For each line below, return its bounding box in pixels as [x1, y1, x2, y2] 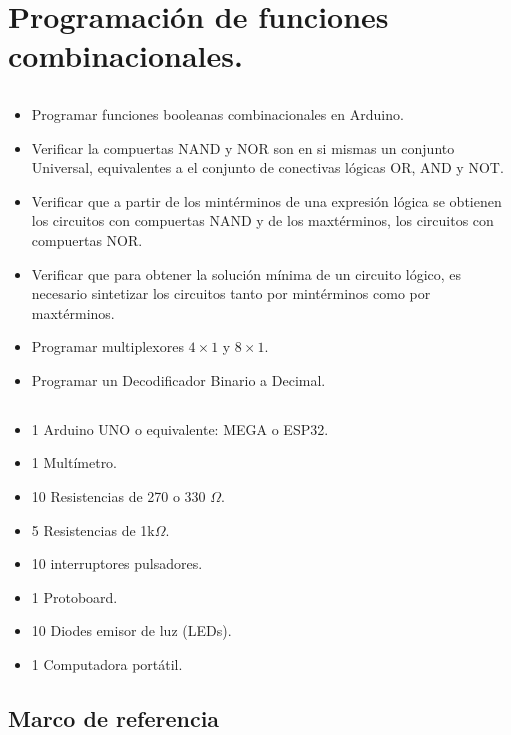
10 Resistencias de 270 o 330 [31, 486, 206, 507]
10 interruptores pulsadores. [31, 553, 203, 574]
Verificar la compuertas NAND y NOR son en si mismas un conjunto [31, 137, 455, 158]
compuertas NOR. [31, 229, 143, 250]
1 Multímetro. [31, 452, 118, 473]
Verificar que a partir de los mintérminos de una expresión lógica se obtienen [31, 190, 502, 211]
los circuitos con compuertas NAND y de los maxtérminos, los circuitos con [31, 210, 494, 231]
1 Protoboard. [31, 586, 118, 607]
